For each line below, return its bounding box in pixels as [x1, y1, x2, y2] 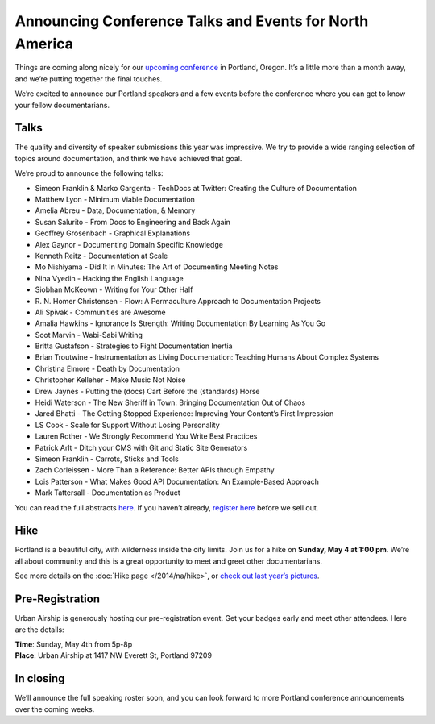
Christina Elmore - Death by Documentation [35, 364, 180, 373]
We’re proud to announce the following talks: [14, 169, 164, 178]
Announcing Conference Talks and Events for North [14, 12, 369, 30]
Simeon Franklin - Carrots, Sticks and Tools [35, 454, 179, 464]
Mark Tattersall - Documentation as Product [35, 488, 180, 497]
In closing [14, 672, 65, 685]
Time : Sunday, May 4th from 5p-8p [14, 639, 133, 649]
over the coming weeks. [14, 704, 95, 714]
